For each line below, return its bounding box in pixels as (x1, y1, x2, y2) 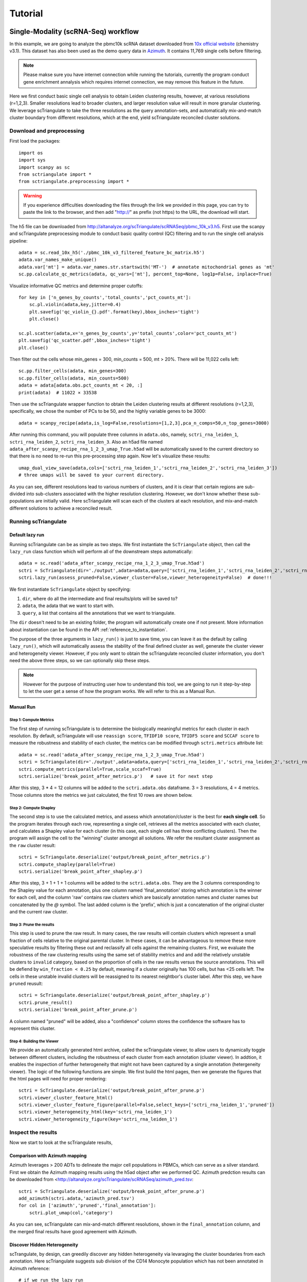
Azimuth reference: (9, 1265, 50, 1271)
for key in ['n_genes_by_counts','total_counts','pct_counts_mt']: (18, 294, 191, 300)
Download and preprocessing (9, 127, 84, 134)
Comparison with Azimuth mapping (9, 1152, 87, 1158)
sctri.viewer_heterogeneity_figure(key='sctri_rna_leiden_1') (18, 1116, 178, 1122)
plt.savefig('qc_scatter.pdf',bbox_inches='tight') (18, 337, 151, 344)
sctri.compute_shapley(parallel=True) (18, 862, 116, 867)
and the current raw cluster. (9, 908, 68, 915)
